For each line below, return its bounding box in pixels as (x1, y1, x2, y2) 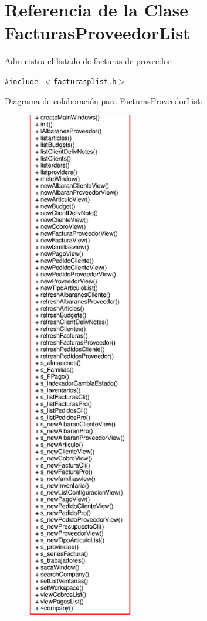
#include (5, 77, 39, 86)
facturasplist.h (53, 77, 117, 86)
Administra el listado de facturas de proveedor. (5, 55, 174, 67)
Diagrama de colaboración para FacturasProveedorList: (5, 94, 203, 106)
